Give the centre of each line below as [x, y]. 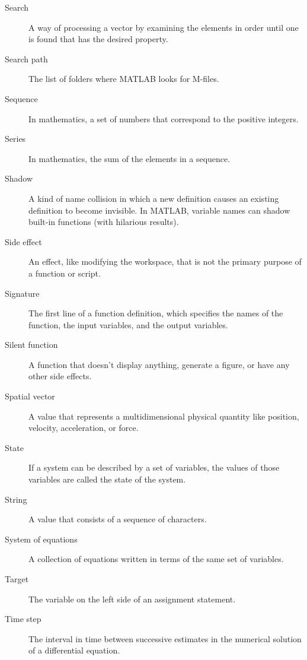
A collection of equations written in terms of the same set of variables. [156, 559]
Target [17, 579]
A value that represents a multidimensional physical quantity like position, [164, 416]
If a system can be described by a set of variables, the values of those [154, 467]
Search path [26, 58]
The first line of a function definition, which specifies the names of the [156, 313]
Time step [23, 619]
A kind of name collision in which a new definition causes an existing [154, 198]
